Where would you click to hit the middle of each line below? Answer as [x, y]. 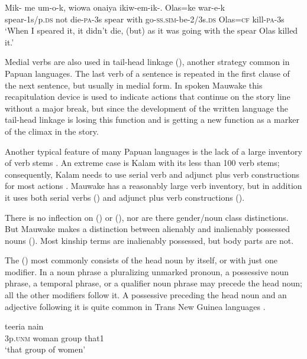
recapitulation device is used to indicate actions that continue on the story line [148, 97]
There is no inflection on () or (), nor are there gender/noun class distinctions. [147, 217]
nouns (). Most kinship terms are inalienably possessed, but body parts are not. [149, 240]
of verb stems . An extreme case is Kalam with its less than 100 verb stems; [142, 163]
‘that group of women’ [45, 349]
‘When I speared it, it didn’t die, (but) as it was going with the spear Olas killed [151, 30]
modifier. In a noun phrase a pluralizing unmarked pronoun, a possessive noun [147, 271]
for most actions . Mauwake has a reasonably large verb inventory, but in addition [153, 186]
